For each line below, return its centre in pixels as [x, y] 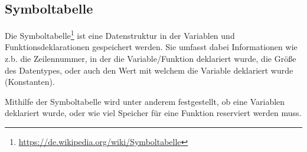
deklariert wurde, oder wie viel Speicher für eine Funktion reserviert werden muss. [153, 113]
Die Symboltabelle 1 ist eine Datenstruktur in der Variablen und [120, 34]
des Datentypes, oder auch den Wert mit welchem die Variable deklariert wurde [149, 70]
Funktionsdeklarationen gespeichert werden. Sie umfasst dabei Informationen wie [151, 47]
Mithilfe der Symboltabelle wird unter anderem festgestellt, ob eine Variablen [145, 101]
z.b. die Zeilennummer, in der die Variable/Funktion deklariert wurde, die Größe [151, 59]
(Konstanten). [30, 82]
